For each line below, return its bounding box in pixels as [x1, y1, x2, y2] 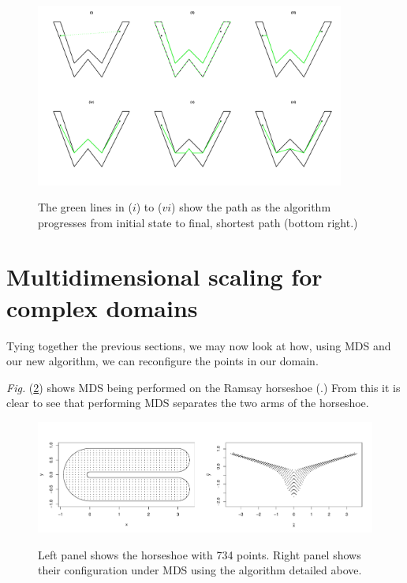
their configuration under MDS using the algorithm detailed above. [38, 562, 362, 578]
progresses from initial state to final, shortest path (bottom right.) [38, 214, 358, 230]
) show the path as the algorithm [171, 199, 331, 215]
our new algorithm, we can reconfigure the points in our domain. [6, 353, 319, 369]
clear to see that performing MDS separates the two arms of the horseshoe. [6, 394, 369, 411]
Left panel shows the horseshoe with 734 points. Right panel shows [38, 546, 361, 562]
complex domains [6, 291, 198, 323]
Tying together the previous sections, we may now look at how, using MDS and [6, 337, 391, 353]
